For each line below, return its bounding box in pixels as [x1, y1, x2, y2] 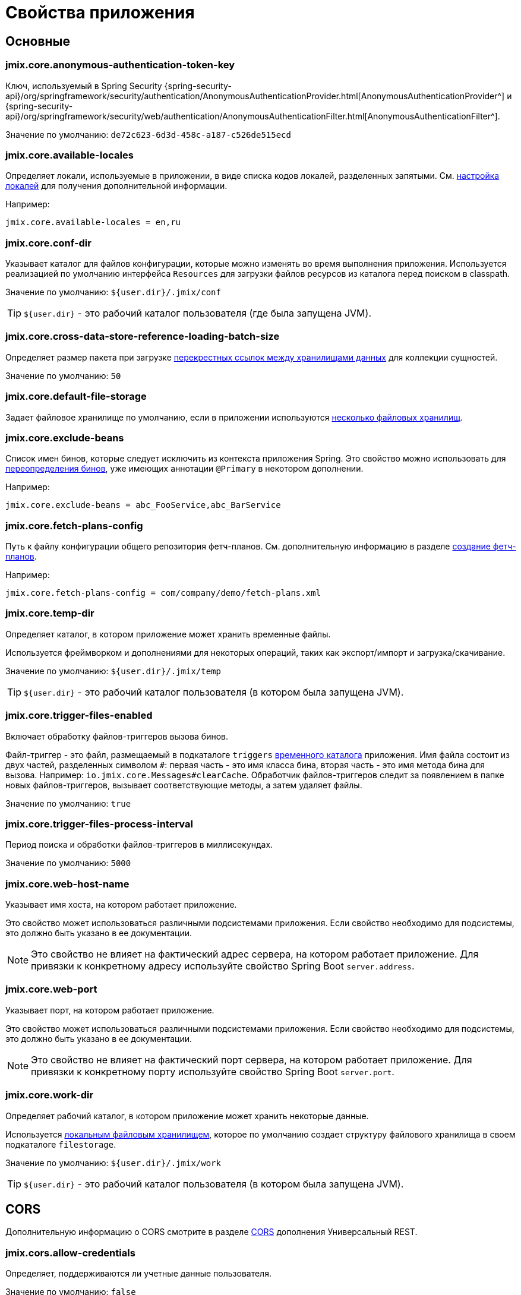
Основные [5, 33, 71, 49]
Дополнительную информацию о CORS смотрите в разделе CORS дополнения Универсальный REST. [5, 1227, 418, 1237]
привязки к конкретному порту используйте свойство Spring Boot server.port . [31, 1065, 394, 1078]
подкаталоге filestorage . [5, 1139, 116, 1149]
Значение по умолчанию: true [5, 798, 131, 808]
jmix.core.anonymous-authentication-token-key [5, 59, 235, 71]
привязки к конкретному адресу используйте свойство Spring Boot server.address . [31, 960, 415, 972]
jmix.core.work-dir [5, 1089, 94, 1101]
